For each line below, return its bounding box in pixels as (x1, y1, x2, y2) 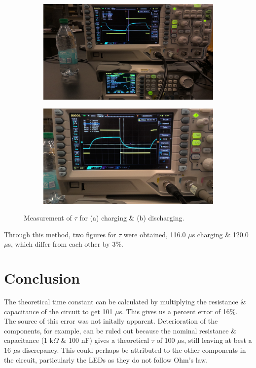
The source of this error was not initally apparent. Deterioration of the (4, 316, 218, 326)
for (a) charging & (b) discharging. (79, 213, 184, 223)
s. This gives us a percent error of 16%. (119, 306, 238, 316)
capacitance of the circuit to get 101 (4, 306, 113, 316)
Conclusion (4, 268, 80, 288)
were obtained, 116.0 (123, 229, 186, 239)
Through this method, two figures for (4, 229, 116, 239)
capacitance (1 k (4, 335, 53, 345)
